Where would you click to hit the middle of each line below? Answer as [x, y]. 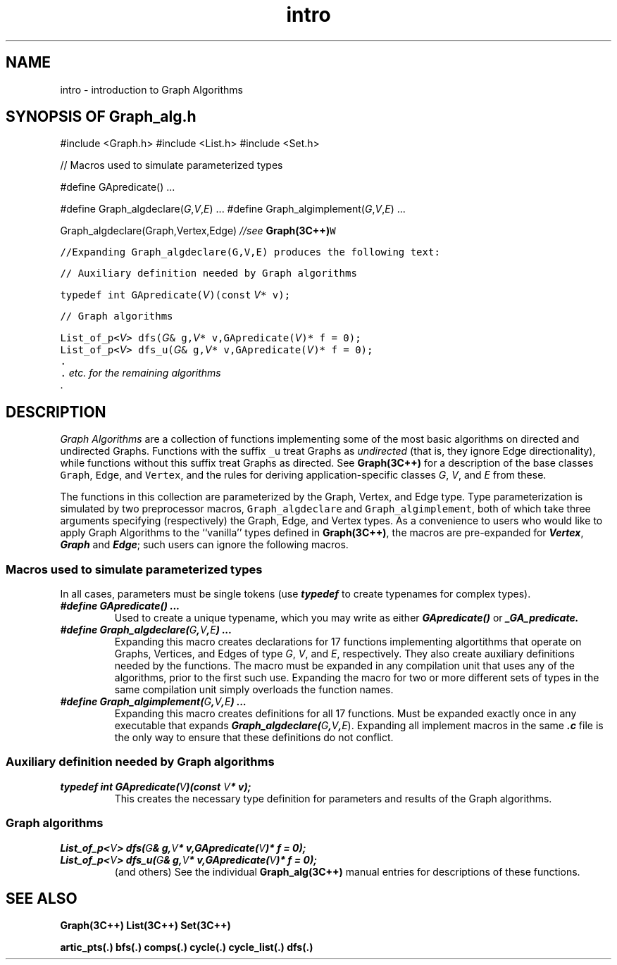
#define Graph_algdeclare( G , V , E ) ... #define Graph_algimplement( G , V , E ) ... [233, 209]
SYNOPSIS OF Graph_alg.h [101, 117]
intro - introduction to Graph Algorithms [151, 89]
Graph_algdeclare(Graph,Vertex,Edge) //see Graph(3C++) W [198, 231]
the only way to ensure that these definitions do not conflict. [254, 738]
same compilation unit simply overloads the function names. [254, 690]
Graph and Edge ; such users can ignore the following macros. [204, 545]
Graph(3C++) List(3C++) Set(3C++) [145, 926]
